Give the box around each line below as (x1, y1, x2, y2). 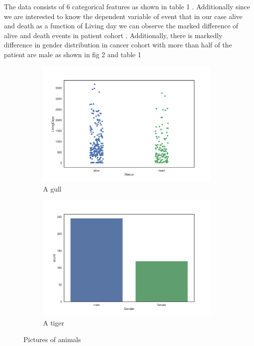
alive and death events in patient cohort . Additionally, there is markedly (4, 30, 223, 40)
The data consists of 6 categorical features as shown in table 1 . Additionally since (4, 1, 250, 11)
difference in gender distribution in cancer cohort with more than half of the (4, 40, 232, 50)
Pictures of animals (23, 334, 81, 344)
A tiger (43, 318, 64, 328)
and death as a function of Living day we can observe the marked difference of (4, 21, 238, 31)
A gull (43, 183, 62, 194)
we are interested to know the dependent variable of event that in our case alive (4, 11, 243, 21)
